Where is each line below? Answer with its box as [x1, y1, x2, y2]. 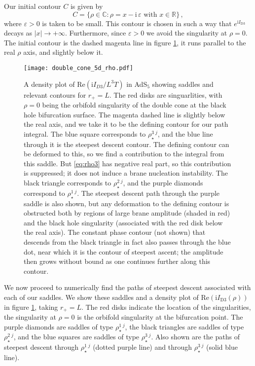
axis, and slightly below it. [23, 47, 103, 57]
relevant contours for [24, 89, 86, 100]
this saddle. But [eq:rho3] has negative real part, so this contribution [24, 158, 231, 168]
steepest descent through [4, 342, 79, 352]
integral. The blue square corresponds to [24, 128, 146, 139]
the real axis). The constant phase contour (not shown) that [24, 227, 206, 237]
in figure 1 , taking [4, 301, 58, 312]
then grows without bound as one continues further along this [24, 256, 211, 266]
